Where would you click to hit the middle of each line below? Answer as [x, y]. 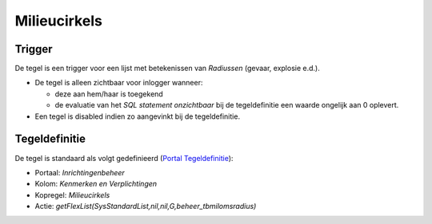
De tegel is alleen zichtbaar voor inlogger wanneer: [119, 83]
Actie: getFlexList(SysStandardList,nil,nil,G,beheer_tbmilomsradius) [146, 206]
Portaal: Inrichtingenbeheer [80, 172]
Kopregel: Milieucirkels [72, 195]
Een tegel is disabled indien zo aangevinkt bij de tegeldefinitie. [137, 116]
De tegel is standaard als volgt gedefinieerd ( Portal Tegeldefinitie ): [124, 158]
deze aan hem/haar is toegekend [109, 94]
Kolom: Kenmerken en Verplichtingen [96, 184]
